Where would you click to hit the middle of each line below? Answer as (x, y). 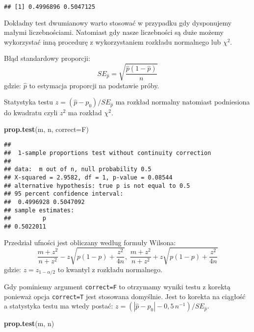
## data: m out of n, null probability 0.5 (78, 169)
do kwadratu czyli (31, 113)
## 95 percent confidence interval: (64, 194)
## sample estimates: (39, 210)
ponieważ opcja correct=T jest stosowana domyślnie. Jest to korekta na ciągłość (125, 296)
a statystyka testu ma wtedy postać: (59, 306)
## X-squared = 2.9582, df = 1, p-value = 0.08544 (88, 177)
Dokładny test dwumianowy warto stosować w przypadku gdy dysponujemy (118, 22)
